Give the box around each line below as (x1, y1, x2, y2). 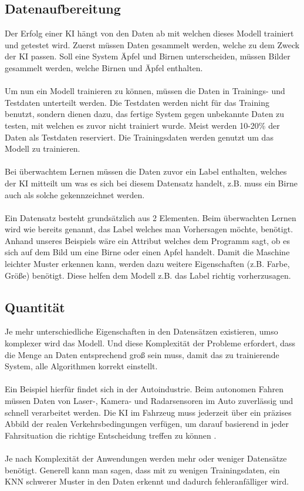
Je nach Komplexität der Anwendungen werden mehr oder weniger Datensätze (5, 452, 287, 464)
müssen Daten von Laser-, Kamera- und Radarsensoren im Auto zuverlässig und (5, 395, 293, 407)
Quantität (5, 298, 65, 316)
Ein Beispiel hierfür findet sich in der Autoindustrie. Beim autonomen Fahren (5, 383, 283, 395)
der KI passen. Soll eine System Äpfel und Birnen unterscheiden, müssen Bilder (5, 50, 291, 62)
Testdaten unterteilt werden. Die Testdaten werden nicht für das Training (5, 96, 269, 108)
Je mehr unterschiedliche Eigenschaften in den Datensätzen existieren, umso (5, 325, 278, 338)
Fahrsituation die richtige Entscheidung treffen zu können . (5, 429, 217, 441)
